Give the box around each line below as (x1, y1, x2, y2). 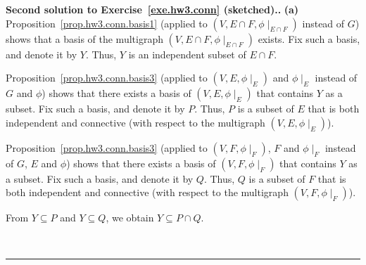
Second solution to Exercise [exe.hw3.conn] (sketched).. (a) (6, 2, 299, 16)
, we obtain (106, 210, 154, 225)
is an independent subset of (128, 46, 246, 61)
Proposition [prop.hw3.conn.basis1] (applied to (6, 15, 208, 30)
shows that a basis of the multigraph (6, 31, 163, 46)
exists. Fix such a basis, (258, 31, 360, 46)
